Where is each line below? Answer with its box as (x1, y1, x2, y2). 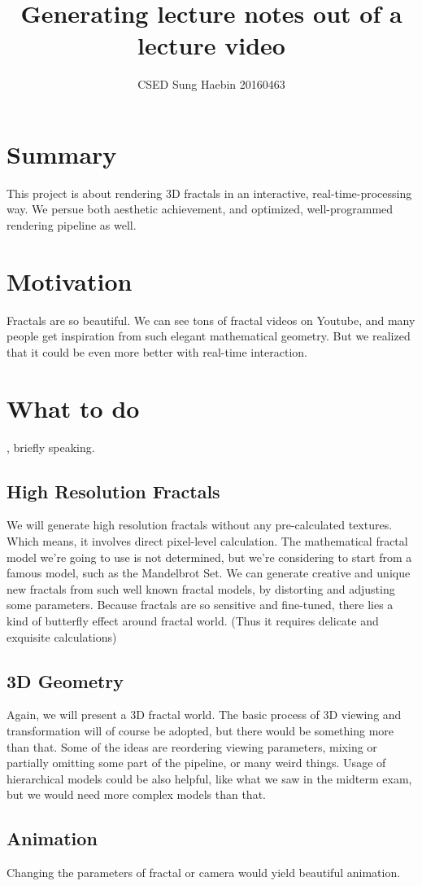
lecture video (137, 29, 285, 62)
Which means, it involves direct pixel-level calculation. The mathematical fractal (7, 533, 408, 550)
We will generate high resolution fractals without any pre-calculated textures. (7, 516, 393, 533)
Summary (7, 137, 117, 170)
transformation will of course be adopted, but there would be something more (7, 722, 394, 739)
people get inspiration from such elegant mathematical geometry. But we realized (7, 327, 411, 344)
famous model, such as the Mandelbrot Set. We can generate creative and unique (7, 564, 411, 581)
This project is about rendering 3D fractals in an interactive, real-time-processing (7, 184, 412, 201)
